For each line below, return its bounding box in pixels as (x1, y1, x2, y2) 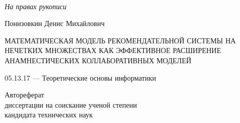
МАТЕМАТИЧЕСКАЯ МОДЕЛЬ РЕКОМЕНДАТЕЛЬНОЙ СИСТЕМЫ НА (5, 35, 236, 45)
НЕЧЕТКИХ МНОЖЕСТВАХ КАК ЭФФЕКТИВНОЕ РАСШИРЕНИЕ (5, 45, 222, 56)
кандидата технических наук (5, 109, 93, 120)
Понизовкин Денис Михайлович (5, 18, 105, 29)
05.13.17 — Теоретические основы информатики (5, 72, 156, 83)
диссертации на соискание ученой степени (5, 99, 137, 110)
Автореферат (5, 89, 44, 100)
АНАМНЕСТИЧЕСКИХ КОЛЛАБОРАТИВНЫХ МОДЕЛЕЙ (5, 55, 192, 65)
